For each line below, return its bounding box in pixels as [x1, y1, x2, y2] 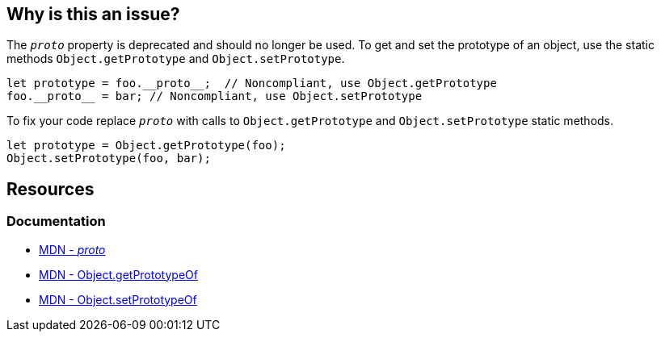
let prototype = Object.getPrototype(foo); [6, 139, 286, 152]
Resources [6, 178, 95, 199]
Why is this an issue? [6, 4, 180, 24]
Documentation [6, 213, 106, 230]
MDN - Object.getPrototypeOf [39, 267, 198, 282]
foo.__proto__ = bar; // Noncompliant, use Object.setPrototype [6, 90, 423, 103]
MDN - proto [39, 242, 106, 257]
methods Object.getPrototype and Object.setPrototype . [6, 52, 345, 66]
